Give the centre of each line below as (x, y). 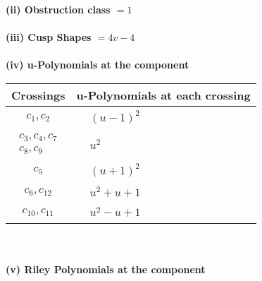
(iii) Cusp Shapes (49, 37)
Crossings (38, 95)
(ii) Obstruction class (58, 9)
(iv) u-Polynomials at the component (98, 65)
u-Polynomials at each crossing (163, 95)
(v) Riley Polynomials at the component (106, 269)
